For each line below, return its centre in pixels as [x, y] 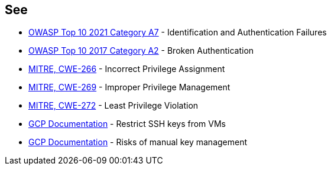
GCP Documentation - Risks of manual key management [138, 142]
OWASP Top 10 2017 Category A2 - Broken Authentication [141, 51]
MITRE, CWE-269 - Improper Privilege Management [129, 87]
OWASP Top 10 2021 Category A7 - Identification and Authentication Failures [178, 32]
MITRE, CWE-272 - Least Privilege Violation [113, 106]
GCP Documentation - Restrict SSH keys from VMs [127, 124]
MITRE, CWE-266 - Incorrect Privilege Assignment [127, 69]
